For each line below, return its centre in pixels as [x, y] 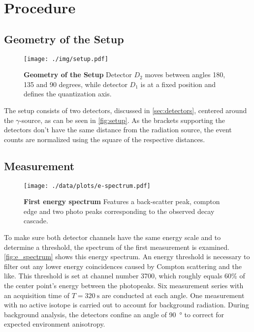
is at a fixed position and [178, 84]
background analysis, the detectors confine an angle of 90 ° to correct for [114, 314]
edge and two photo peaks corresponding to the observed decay [119, 211]
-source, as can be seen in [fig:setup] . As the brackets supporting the [122, 120]
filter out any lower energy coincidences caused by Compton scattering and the [123, 266]
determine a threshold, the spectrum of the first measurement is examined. [117, 247]
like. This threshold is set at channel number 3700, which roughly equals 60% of [125, 276]
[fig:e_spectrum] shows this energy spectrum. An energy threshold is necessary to [127, 257]
